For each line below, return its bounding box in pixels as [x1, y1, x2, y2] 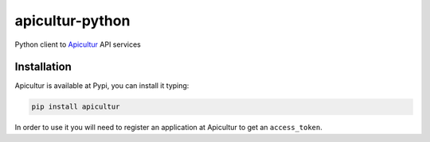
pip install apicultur [31, 102, 120, 111]
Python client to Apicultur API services [14, 40, 141, 49]
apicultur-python [14, 12, 131, 29]
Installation [14, 60, 72, 74]
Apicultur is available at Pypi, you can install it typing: [14, 81, 190, 90]
